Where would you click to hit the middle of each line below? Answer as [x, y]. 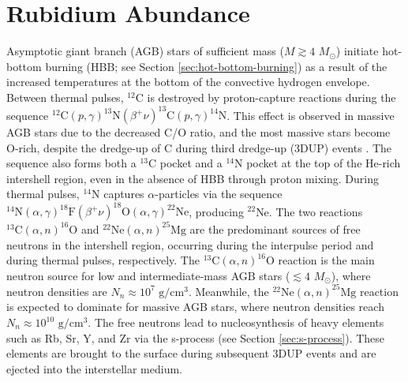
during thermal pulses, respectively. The [103, 260]
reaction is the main [326, 260]
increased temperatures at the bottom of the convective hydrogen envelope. [188, 82]
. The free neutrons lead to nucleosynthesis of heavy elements [236, 322]
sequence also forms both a [71, 163]
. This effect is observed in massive [311, 114]
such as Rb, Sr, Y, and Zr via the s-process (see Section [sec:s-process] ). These [196, 337]
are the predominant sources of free [275, 228]
